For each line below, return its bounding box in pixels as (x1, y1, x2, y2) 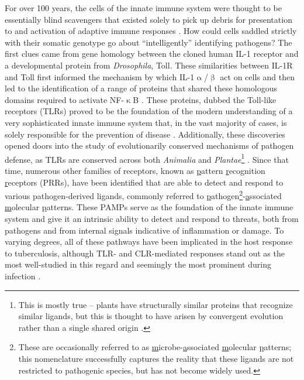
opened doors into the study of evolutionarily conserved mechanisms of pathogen (5, 139, 294, 152)
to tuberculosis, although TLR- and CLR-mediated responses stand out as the (5, 247, 285, 259)
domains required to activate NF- (5, 93, 125, 105)
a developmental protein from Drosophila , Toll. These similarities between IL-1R (5, 59, 293, 71)
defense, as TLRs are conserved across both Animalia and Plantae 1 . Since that (5, 151, 289, 165)
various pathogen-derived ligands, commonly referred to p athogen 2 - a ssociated (5, 188, 282, 201)
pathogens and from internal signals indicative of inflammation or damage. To (5, 224, 284, 236)
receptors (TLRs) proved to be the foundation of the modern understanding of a (5, 105, 293, 117)
